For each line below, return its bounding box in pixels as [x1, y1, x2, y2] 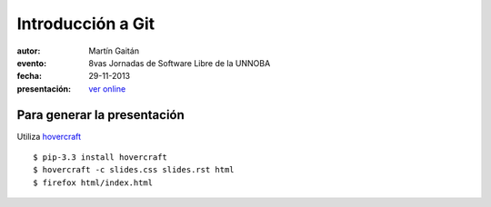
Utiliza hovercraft [16, 131, 82, 142]
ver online [88, 83, 126, 94]
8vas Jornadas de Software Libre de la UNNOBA [88, 57, 271, 68]
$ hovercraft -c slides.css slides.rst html [33, 164, 235, 175]
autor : [16, 45, 41, 56]
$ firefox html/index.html [33, 177, 154, 188]
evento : [16, 57, 47, 68]
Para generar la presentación [16, 107, 185, 123]
